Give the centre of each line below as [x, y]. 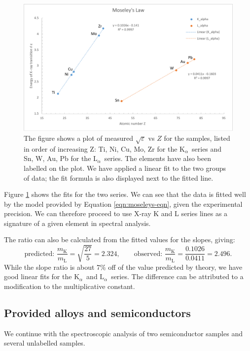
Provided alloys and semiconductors [97, 312]
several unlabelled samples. [45, 343]
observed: [148, 254]
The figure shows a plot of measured [78, 138]
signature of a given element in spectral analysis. [77, 223]
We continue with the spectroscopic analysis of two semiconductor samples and [123, 333]
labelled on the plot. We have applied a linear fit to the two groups [125, 168]
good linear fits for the [38, 276]
